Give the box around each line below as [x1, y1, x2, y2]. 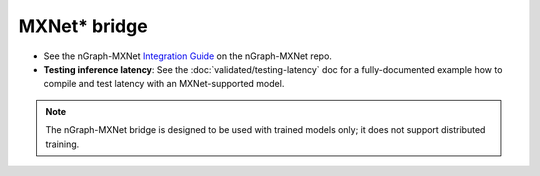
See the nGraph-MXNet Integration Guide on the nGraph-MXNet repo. [43, 50, 332, 62]
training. [45, 138, 80, 150]
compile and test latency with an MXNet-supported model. [43, 78, 285, 90]
